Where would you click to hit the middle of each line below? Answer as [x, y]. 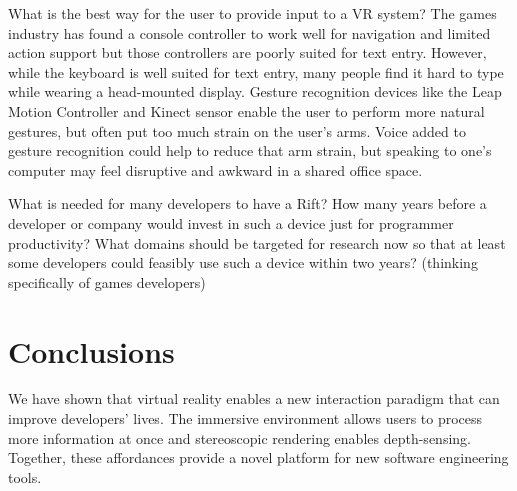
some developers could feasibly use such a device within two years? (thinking [243, 262]
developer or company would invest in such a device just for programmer [231, 222]
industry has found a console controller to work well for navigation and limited [249, 32]
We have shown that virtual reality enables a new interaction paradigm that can [254, 398]
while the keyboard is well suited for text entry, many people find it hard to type [256, 71]
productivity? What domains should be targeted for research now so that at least [257, 242]
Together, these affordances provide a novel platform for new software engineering [258, 457]
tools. [25, 476]
